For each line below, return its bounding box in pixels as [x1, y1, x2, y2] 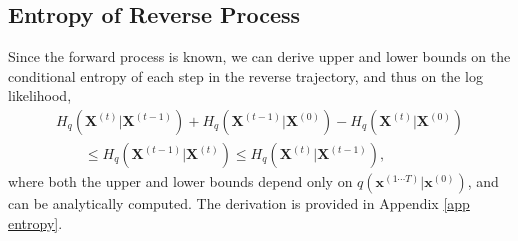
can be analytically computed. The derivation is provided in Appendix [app [8, 193, 470, 214]
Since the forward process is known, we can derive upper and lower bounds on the [8, 46, 511, 67]
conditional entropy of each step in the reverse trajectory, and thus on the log [8, 65, 483, 86]
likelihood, [8, 85, 72, 106]
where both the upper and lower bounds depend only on [8, 171, 353, 192]
